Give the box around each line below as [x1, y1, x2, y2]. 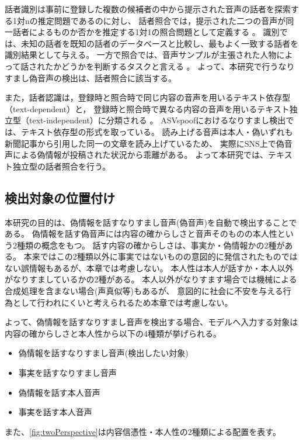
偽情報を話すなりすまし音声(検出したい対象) [18, 347, 189, 359]
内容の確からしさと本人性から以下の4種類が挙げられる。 [5, 327, 221, 339]
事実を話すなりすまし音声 [18, 367, 117, 379]
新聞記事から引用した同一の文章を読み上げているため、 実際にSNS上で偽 [5, 137, 284, 149]
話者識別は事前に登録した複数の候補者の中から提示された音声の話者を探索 [5, 3, 291, 15]
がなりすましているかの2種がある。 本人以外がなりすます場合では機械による [5, 273, 297, 285]
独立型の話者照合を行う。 [12, 160, 111, 172]
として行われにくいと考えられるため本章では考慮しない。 [12, 296, 233, 308]
